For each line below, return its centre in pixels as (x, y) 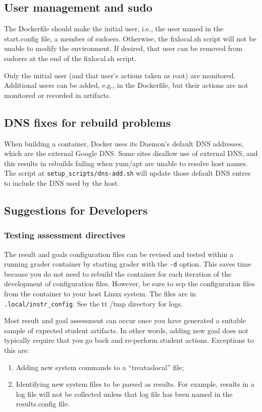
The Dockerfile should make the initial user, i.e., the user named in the (114, 29)
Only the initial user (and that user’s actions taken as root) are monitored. (120, 75)
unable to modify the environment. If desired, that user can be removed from (123, 48)
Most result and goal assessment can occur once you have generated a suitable (125, 320)
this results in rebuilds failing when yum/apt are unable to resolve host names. (126, 163)
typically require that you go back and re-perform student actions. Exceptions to (129, 340)
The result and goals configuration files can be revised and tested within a (119, 254)
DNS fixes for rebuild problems (88, 122)
